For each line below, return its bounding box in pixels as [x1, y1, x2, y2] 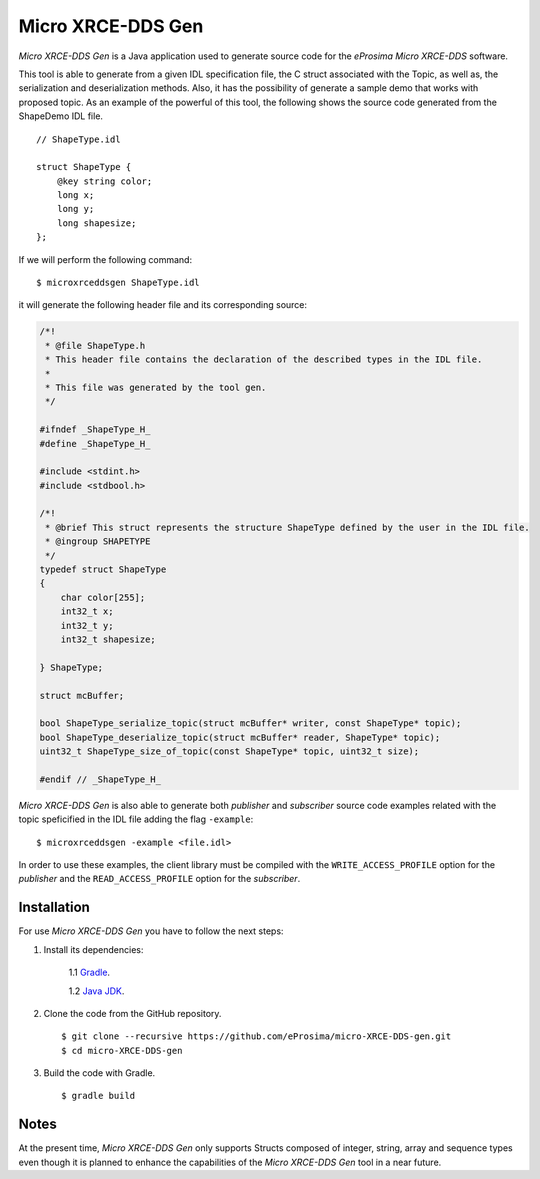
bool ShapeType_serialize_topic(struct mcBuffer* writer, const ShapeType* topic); [39, 718, 462, 729]
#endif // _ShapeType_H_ [39, 773, 162, 785]
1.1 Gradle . [68, 966, 110, 979]
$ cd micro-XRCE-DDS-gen [61, 1045, 183, 1056]
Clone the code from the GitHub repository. [43, 1007, 222, 1019]
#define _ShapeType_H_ [39, 438, 151, 449]
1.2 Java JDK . [68, 985, 125, 997]
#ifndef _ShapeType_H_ [39, 424, 151, 435]
